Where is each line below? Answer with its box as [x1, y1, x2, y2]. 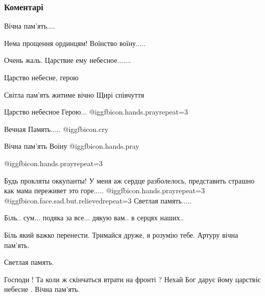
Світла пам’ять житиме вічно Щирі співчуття [4, 89, 144, 100]
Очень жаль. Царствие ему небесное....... [4, 55, 131, 65]
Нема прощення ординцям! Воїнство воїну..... [4, 37, 146, 48]
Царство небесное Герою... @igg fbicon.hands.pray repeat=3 [4, 106, 188, 117]
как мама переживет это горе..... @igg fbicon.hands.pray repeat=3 [4, 185, 205, 196]
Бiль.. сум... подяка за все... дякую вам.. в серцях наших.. [4, 212, 184, 223]
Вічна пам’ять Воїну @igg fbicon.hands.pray [4, 141, 139, 151]
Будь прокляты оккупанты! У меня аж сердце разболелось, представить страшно [4, 175, 255, 186]
